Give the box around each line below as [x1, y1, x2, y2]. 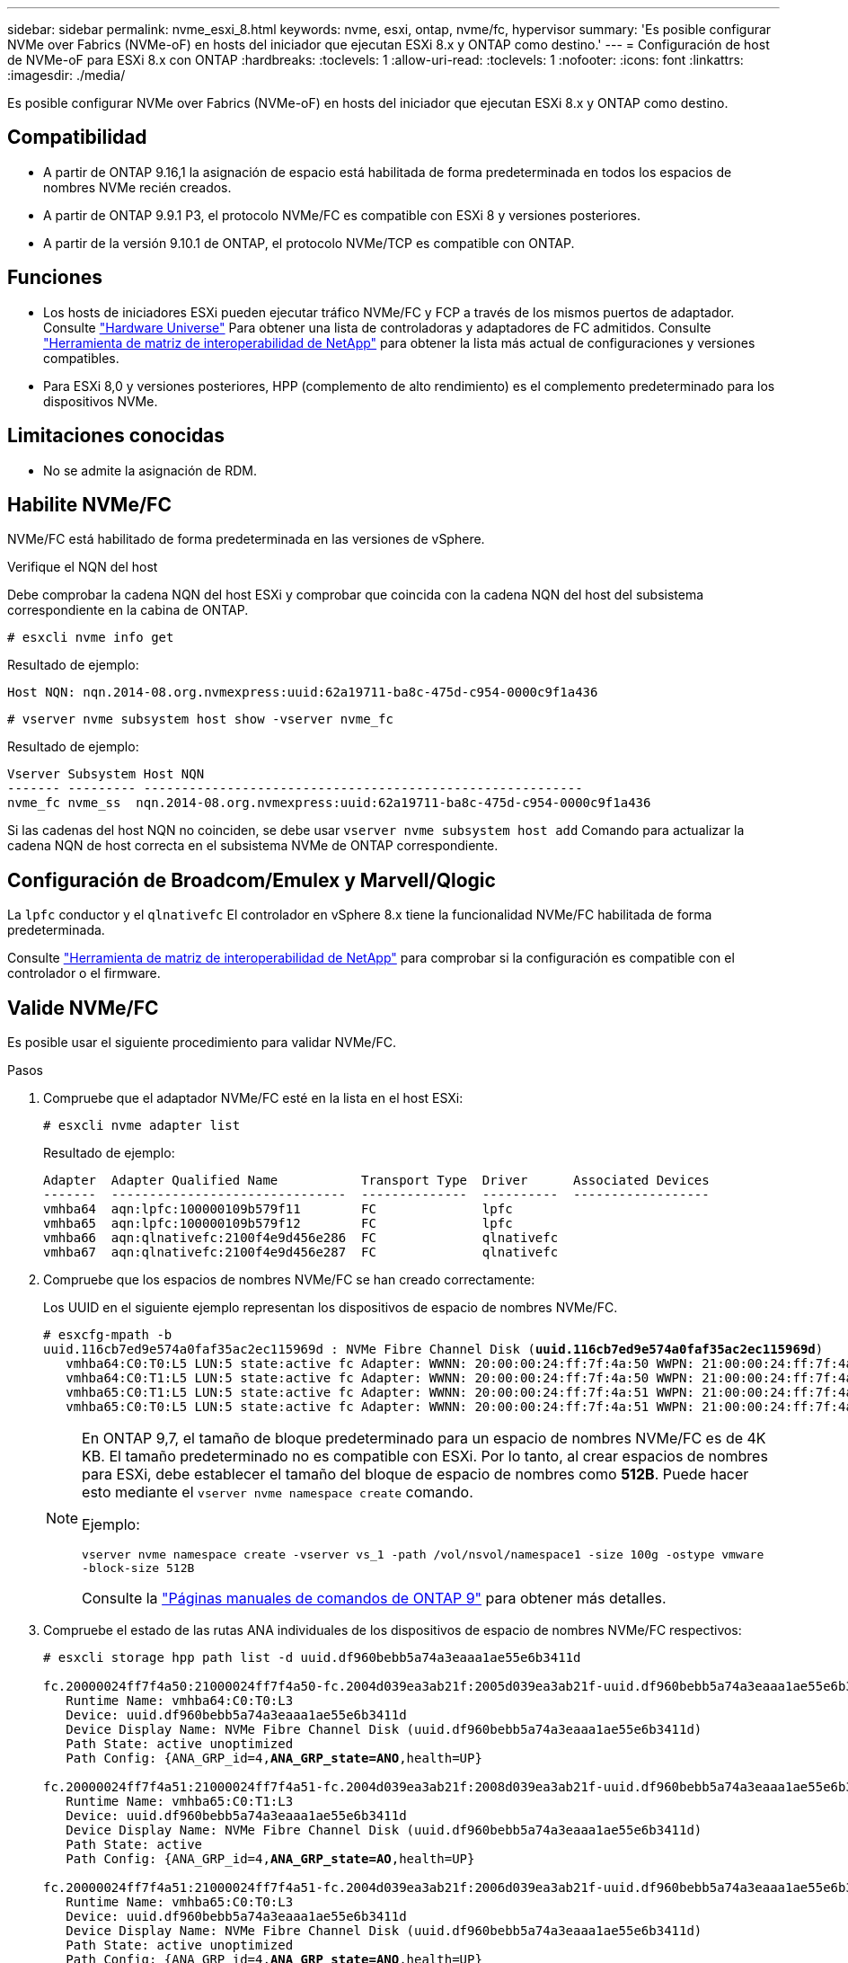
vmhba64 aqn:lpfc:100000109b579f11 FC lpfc [43, 1202, 513, 1217]
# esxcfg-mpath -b [43, 1328, 172, 1343]
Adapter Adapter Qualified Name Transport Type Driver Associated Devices [43, 1173, 710, 1188]
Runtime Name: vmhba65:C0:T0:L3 [66, 1895, 294, 1910]
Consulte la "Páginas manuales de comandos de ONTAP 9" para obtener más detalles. [82, 1589, 667, 1608]
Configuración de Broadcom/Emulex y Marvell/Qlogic [7, 868, 496, 892]
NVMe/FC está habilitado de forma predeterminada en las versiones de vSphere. [7, 531, 485, 547]
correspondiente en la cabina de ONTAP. [7, 602, 249, 618]
